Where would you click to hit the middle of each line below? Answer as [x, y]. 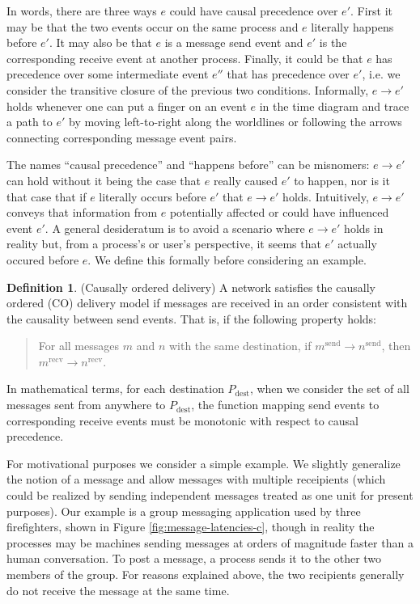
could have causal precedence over [254, 11]
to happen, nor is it [342, 180]
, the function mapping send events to [285, 405]
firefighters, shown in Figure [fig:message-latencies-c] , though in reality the [191, 527]
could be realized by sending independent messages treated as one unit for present [210, 495]
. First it [372, 11]
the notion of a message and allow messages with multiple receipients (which [196, 479]
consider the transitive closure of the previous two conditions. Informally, [188, 89]
